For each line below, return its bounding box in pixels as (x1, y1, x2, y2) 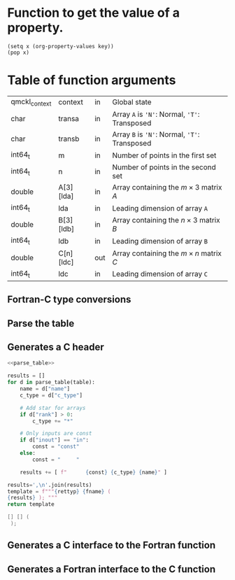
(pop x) (7, 49, 30, 56)
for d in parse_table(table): (7, 379, 96, 386)
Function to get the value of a (7, 5, 180, 21)
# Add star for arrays (20, 404, 86, 411)
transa (58, 114, 79, 124)
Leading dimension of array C (111, 269, 208, 279)
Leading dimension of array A (111, 203, 208, 213)
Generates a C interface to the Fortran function (7, 539, 215, 551)
